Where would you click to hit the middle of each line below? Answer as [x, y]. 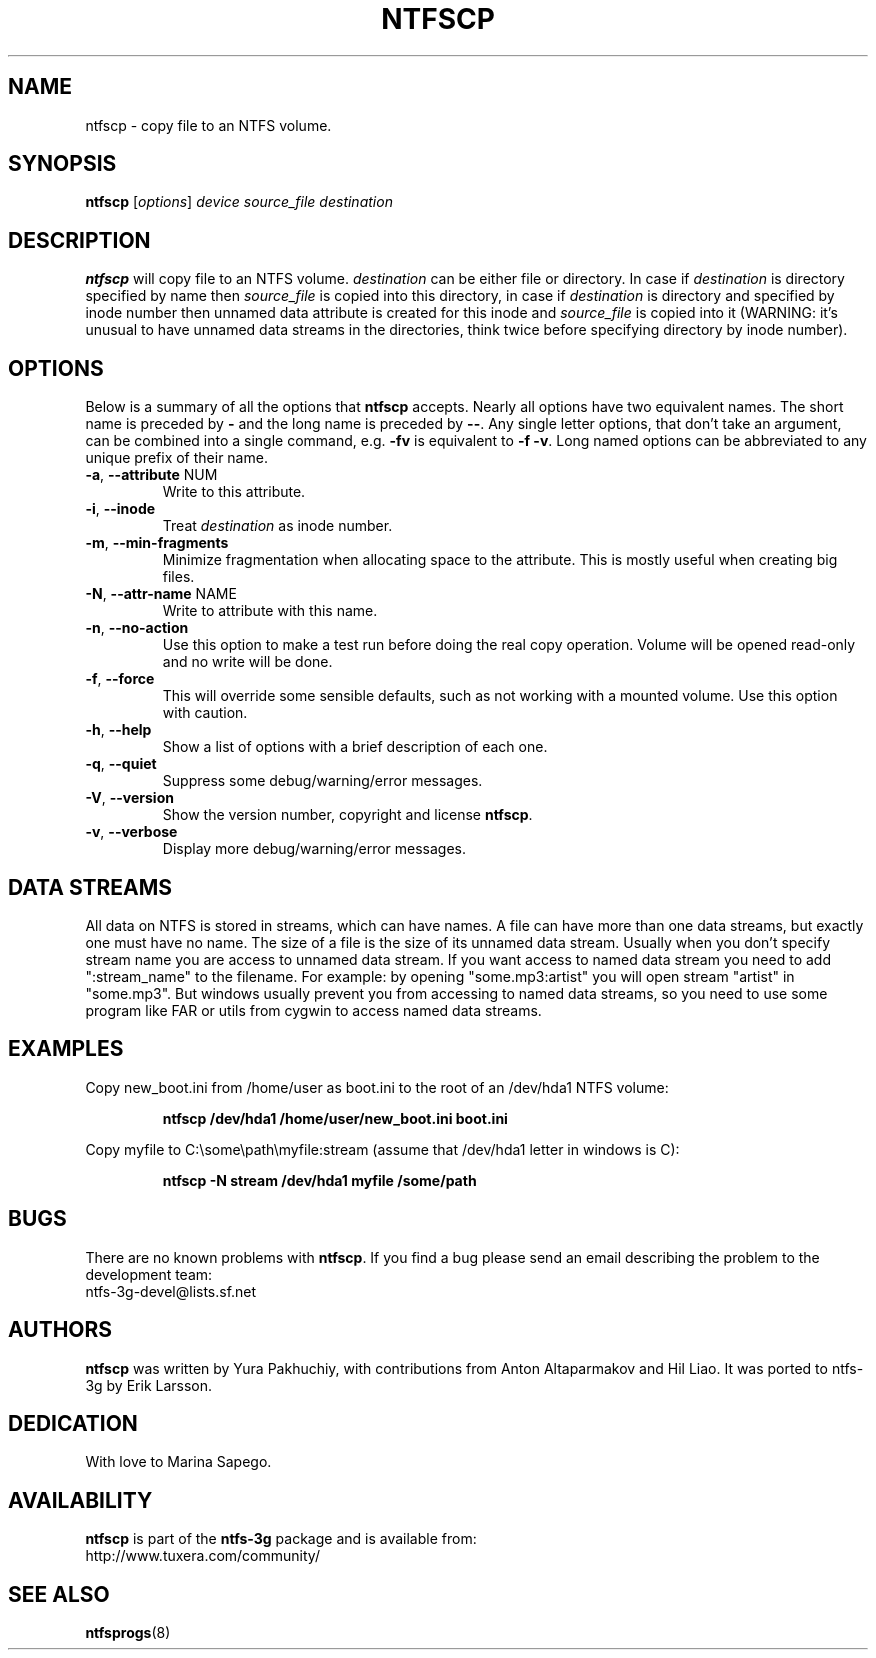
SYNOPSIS [62, 164]
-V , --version [129, 798]
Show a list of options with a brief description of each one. [355, 747]
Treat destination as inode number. [277, 526]
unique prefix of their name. [176, 458]
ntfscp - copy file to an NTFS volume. [208, 125]
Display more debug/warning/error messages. [314, 849]
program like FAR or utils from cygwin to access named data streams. [313, 1010]
